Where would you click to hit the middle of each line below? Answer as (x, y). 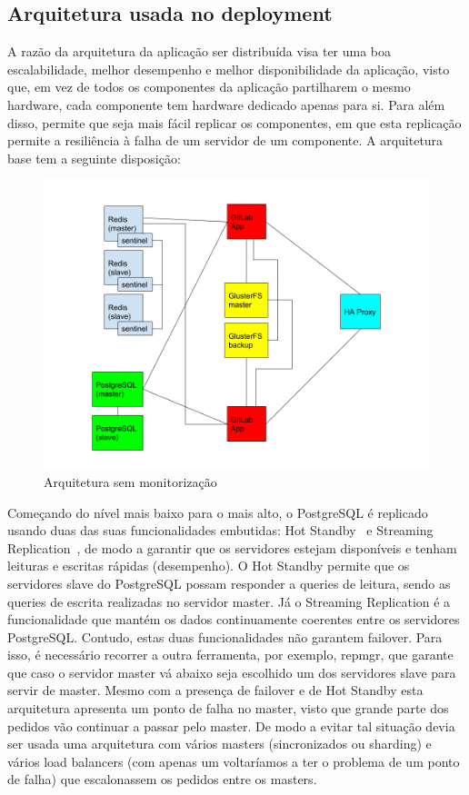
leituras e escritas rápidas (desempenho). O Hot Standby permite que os (209, 566)
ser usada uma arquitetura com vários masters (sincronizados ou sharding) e (220, 744)
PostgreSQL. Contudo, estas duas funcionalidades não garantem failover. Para (225, 636)
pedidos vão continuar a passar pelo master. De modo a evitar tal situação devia (231, 725)
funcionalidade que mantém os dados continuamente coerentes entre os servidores (234, 619)
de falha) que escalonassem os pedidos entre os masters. (162, 779)
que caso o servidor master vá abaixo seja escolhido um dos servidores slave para (232, 672)
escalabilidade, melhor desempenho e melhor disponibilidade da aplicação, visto (229, 69)
